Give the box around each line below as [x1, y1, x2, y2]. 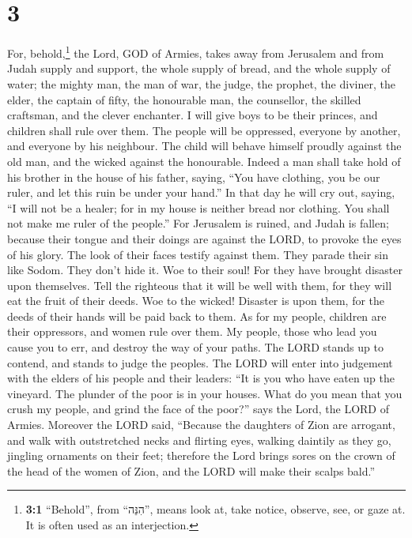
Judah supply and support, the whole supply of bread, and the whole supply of [7, 60, 391, 77]
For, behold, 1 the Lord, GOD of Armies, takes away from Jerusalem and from [7, 43, 384, 61]
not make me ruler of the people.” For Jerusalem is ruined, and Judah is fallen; [7, 215, 389, 231]
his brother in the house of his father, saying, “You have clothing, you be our [7, 168, 380, 185]
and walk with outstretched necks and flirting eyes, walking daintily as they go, [7, 431, 391, 448]
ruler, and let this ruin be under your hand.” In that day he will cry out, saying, [7, 184, 395, 201]
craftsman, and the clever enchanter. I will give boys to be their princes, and [7, 107, 378, 123]
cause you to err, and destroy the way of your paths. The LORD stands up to [7, 339, 384, 356]
